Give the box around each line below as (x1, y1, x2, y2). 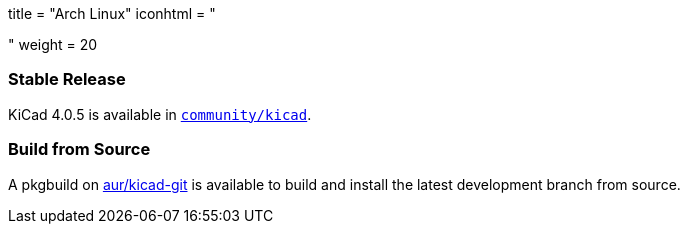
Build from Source (8, 139, 151, 160)
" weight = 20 (8, 36, 98, 53)
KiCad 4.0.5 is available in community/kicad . (8, 105, 312, 123)
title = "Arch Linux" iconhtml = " (8, 5, 216, 22)
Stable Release (8, 69, 126, 90)
